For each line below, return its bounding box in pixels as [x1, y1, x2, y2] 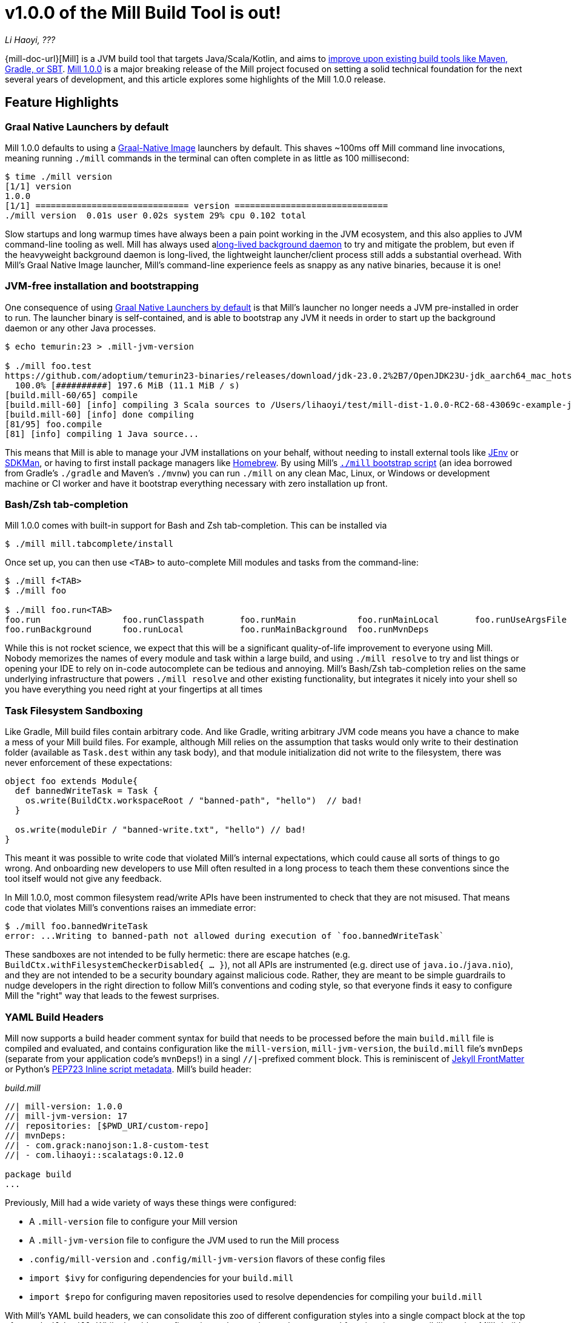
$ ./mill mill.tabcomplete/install [5, 539, 174, 549]
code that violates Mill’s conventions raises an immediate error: [5, 902, 256, 913]
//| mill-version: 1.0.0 [5, 1101, 122, 1111]
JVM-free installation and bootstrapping [5, 280, 199, 293]
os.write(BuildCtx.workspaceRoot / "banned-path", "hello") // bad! [25, 796, 363, 806]
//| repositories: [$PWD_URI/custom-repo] [5, 1120, 210, 1131]
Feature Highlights [5, 95, 119, 110]
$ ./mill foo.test [5, 360, 92, 371]
